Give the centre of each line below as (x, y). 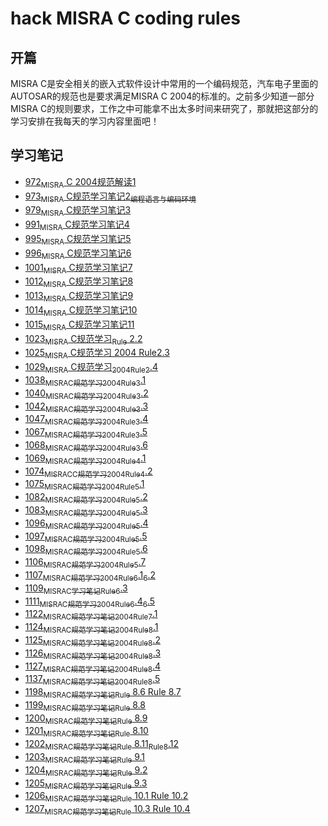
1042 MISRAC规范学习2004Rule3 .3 (86, 407)
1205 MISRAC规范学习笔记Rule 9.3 (86, 784)
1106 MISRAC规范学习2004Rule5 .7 (85, 563)
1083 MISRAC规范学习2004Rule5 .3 (86, 510)
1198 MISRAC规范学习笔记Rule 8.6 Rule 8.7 (103, 693)
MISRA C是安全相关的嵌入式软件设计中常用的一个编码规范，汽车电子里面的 (164, 83)
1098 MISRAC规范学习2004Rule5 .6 (86, 550)
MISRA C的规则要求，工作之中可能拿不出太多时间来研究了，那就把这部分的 (164, 108)
